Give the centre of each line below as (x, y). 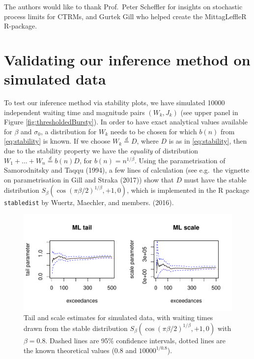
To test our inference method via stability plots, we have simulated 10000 (114, 103)
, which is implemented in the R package (188, 190)
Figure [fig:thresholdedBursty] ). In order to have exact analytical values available (126, 122)
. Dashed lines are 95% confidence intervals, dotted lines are (136, 340)
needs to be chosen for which (154, 131)
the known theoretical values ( (69, 350)
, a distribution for (69, 131)
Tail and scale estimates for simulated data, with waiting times (118, 317)
